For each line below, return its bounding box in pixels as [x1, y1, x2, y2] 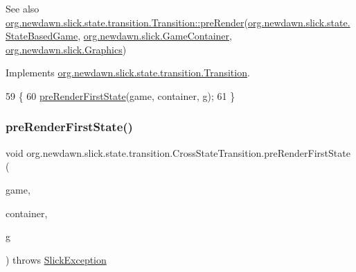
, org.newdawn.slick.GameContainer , [78, 28, 232, 43]
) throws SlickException [6, 252, 107, 266]
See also [6, 1, 39, 15]
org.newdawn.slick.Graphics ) [6, 42, 127, 56]
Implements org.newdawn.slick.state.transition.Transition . [6, 65, 250, 80]
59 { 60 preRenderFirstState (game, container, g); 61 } [6, 88, 235, 103]
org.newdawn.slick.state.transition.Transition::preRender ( [6, 15, 248, 29]
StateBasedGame [6, 28, 78, 43]
